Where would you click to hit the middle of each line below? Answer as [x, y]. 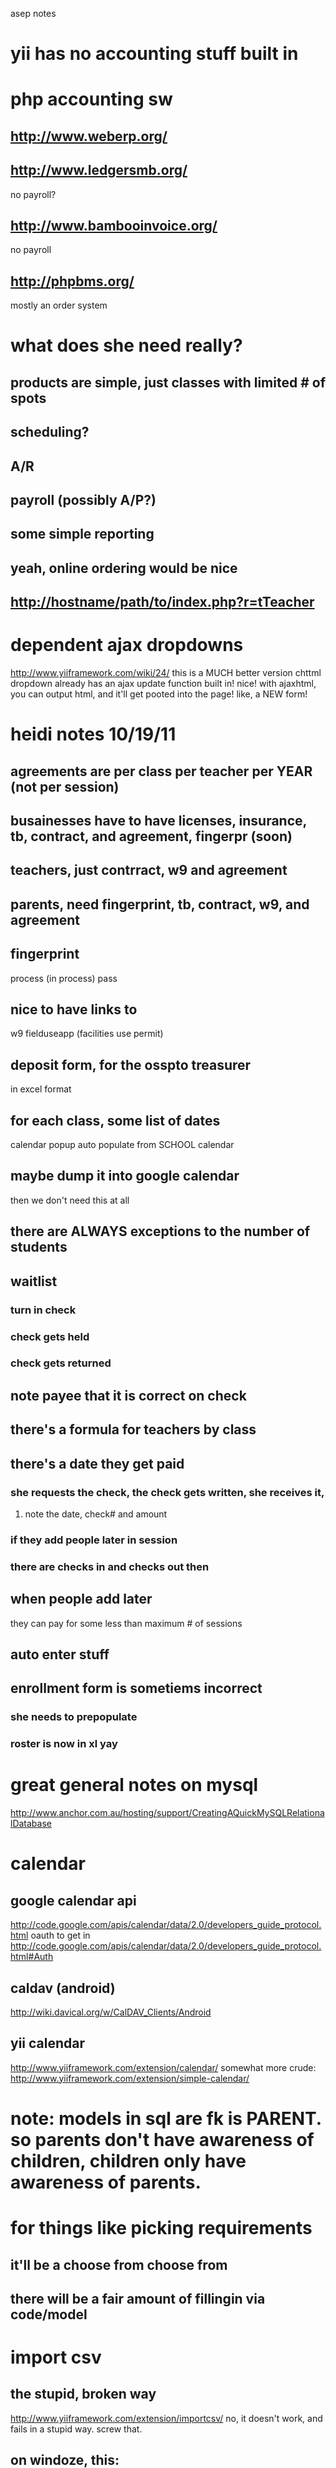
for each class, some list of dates [115, 1120]
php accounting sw [91, 99]
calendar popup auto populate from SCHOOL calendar [122, 1145]
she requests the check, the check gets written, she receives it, [167, 1492]
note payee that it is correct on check [128, 1395]
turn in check [43, 1310]
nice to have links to [74, 1009]
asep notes [33, 13]
